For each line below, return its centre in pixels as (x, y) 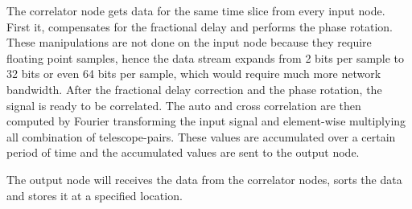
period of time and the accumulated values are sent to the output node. (183, 152)
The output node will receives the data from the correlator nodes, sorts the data (204, 179)
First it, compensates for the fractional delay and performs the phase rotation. (200, 26)
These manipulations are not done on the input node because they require (189, 42)
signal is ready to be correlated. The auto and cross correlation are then (184, 105)
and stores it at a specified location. (95, 195)
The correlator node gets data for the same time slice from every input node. (196, 10)
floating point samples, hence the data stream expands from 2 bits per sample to (206, 57)
